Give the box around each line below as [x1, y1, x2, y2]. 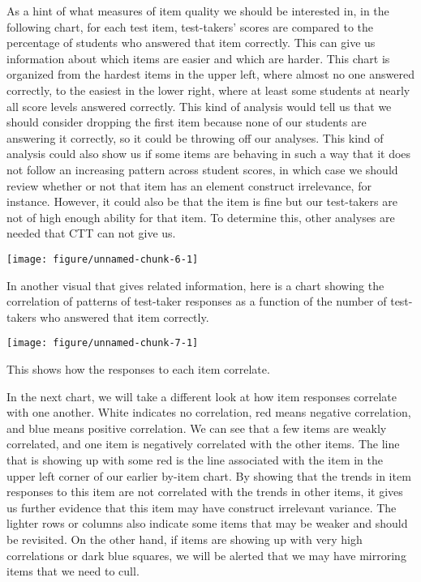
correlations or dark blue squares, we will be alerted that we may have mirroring [6, 546, 406, 563]
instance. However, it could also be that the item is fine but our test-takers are [6, 193, 397, 210]
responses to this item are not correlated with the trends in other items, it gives [6, 483, 403, 500]
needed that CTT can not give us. [6, 225, 176, 242]
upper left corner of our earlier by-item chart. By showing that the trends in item [6, 467, 411, 484]
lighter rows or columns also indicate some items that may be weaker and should [6, 515, 408, 532]
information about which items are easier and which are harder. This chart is [6, 49, 390, 66]
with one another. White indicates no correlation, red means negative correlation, [6, 404, 411, 421]
